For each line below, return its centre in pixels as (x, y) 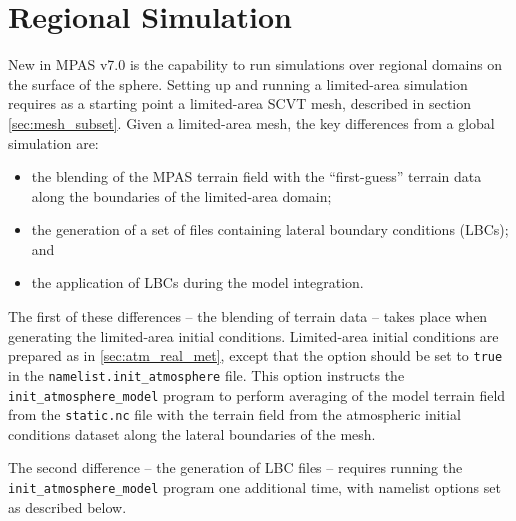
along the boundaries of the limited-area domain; (181, 195)
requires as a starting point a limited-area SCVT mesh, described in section (240, 103)
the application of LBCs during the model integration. (197, 282)
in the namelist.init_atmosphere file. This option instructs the (206, 374)
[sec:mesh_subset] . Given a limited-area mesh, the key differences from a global (251, 122)
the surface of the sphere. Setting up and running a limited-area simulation (238, 83)
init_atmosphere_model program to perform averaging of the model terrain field (257, 394)
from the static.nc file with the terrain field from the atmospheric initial (234, 414)
